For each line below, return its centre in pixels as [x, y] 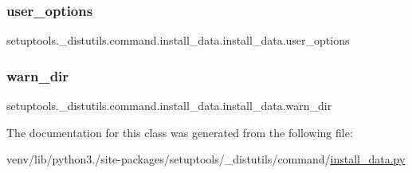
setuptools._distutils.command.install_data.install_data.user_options [178, 40]
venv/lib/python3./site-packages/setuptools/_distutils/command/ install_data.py [206, 159]
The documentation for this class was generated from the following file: [180, 132]
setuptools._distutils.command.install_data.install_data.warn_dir [169, 106]
